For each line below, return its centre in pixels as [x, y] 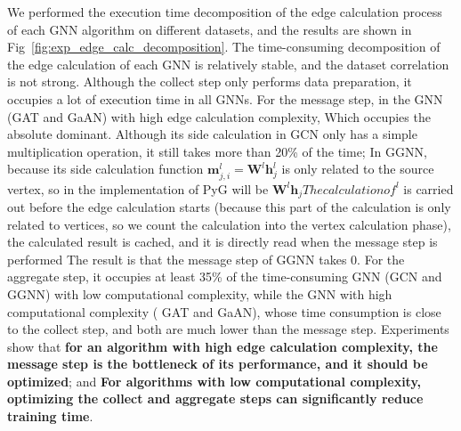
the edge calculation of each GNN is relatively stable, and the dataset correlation [228, 64]
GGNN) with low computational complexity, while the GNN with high [200, 293]
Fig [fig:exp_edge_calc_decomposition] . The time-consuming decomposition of [224, 47]
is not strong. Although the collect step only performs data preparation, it [210, 81]
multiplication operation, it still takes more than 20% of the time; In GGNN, [217, 151]
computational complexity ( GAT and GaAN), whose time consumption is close [224, 311]
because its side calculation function [105, 169]
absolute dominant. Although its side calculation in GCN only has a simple [212, 134]
